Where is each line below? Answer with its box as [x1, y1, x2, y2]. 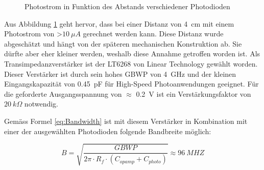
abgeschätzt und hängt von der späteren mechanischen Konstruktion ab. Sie [4, 38, 242, 49]
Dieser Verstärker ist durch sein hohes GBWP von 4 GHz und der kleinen [4, 68, 236, 79]
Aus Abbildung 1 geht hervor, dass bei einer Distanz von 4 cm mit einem [4, 18, 234, 29]
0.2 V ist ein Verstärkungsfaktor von [136, 88, 251, 99]
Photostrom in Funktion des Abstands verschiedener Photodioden [25, 1, 230, 11]
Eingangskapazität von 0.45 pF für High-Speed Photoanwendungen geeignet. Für [4, 78, 259, 89]
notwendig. [24, 98, 58, 109]
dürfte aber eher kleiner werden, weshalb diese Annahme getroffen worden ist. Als [4, 48, 260, 59]
